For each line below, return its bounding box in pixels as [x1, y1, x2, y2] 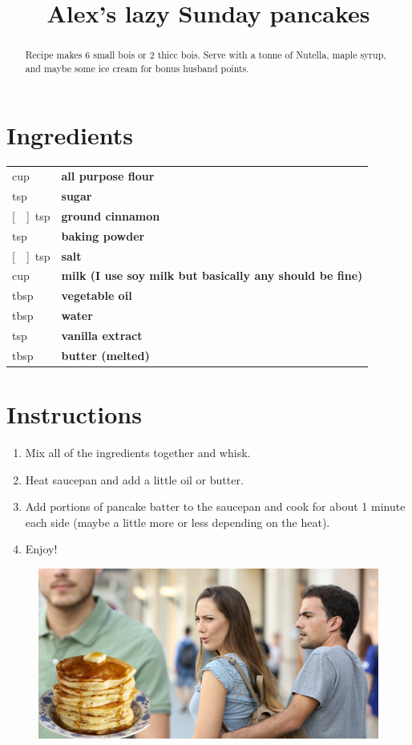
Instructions [6, 398, 142, 431]
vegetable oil [61, 287, 132, 304]
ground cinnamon [61, 207, 160, 224]
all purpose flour [61, 168, 155, 184]
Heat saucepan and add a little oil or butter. [25, 471, 244, 488]
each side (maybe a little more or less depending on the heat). [25, 513, 330, 530]
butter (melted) [61, 346, 150, 363]
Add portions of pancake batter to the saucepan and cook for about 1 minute [25, 498, 406, 515]
